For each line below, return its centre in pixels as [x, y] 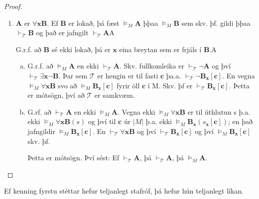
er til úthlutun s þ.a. [219, 111]
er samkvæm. [115, 95]
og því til [102, 121]
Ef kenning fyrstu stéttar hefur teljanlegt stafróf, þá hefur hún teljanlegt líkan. [124, 191]
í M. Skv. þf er [170, 85]
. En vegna [239, 75]
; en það [241, 121]
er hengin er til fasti [128, 75]
